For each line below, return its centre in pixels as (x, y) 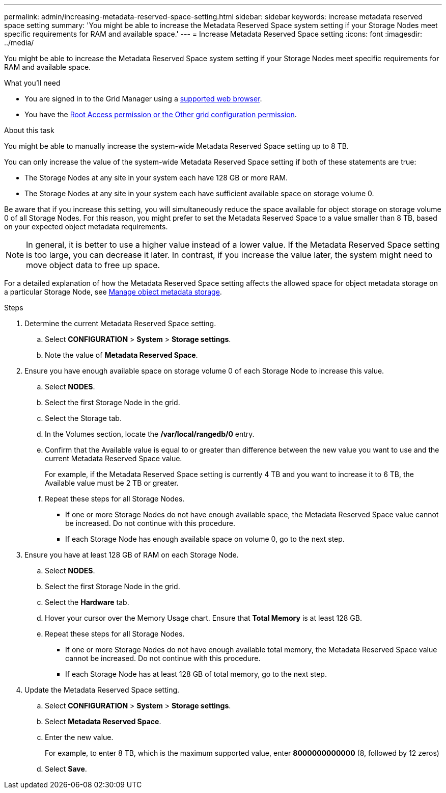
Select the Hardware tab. (87, 602)
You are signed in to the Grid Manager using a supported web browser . (143, 99)
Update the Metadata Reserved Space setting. (102, 690)
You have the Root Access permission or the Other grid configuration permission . (161, 114)
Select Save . (66, 769)
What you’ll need (32, 83)
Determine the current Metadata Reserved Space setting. (120, 323)
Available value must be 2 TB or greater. (112, 483)
